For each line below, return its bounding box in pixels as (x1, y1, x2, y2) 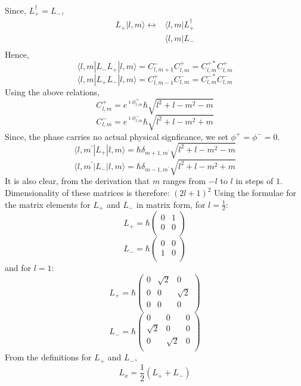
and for (5, 262, 32, 274)
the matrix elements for (5, 198, 91, 210)
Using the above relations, (5, 85, 100, 98)
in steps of (235, 175, 274, 187)
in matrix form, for (136, 198, 206, 210)
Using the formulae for (214, 186, 296, 199)
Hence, (5, 48, 29, 60)
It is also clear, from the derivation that (5, 175, 150, 187)
